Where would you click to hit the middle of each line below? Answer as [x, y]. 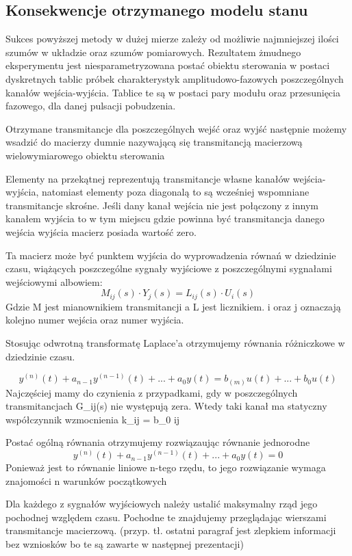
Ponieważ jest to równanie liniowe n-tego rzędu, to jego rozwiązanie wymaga [166, 467]
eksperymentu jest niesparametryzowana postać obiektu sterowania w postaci [168, 65]
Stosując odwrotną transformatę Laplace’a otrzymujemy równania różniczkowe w [175, 342]
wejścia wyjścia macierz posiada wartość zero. [101, 231]
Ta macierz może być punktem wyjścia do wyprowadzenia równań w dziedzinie [171, 255]
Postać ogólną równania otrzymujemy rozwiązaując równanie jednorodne [158, 442]
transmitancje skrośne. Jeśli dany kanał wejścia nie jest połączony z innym [162, 205]
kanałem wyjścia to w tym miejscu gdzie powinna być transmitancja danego [165, 219]
